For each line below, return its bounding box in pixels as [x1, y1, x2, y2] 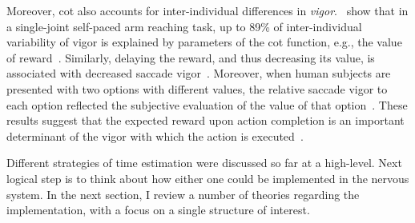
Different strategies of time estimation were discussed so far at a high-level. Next [6, 154, 402, 171]
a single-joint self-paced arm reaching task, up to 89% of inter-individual [6, 18, 362, 34]
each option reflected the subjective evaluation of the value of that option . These [6, 96, 408, 113]
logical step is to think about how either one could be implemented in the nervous [6, 169, 409, 186]
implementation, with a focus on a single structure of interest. [6, 201, 310, 218]
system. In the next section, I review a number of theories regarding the [6, 185, 360, 202]
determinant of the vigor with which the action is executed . [6, 127, 304, 144]
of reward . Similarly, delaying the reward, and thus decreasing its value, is [6, 49, 375, 66]
